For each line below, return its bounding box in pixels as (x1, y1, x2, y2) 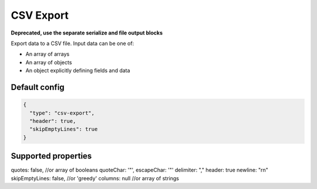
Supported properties (11, 151, 92, 161)
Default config (11, 82, 65, 92)
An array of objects (25, 59, 72, 66)
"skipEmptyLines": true (29, 126, 98, 133)
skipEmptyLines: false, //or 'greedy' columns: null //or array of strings (11, 174, 179, 181)
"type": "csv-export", (29, 109, 95, 116)
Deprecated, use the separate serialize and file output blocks (11, 29, 163, 36)
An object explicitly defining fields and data (25, 67, 130, 74)
